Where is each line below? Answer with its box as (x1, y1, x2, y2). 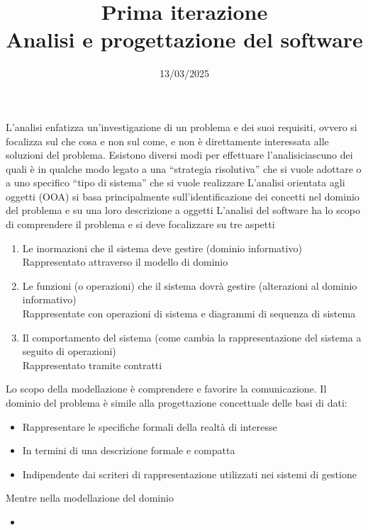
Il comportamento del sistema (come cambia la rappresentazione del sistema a (22, 329, 362, 344)
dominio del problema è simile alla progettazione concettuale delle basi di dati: (6, 395, 347, 410)
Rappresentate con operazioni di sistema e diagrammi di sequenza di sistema (22, 306, 356, 321)
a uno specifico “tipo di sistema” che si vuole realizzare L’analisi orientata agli (6, 175, 345, 190)
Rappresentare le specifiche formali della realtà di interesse (22, 419, 277, 434)
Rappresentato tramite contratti (22, 357, 162, 372)
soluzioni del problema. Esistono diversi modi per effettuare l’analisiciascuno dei (6, 147, 353, 162)
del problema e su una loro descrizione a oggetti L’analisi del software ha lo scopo (6, 203, 361, 218)
